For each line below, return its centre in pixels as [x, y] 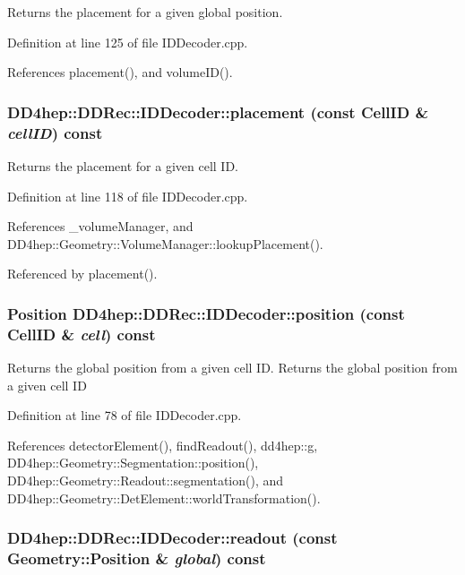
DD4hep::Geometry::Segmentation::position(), [133, 463]
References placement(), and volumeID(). [120, 72]
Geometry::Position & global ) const [137, 558]
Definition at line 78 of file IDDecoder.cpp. [125, 415]
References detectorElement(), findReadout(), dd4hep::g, [163, 445]
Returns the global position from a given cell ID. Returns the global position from [232, 368]
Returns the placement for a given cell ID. [123, 165]
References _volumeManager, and [100, 226]
